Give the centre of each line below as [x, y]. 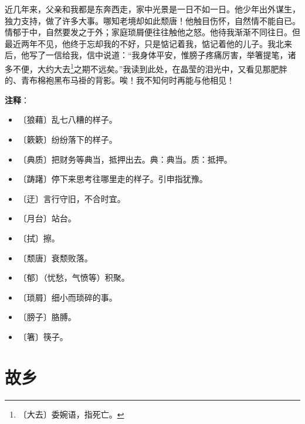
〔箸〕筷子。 [43, 336]
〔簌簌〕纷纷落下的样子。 [68, 139]
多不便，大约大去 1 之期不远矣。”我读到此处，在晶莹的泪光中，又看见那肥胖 [146, 68]
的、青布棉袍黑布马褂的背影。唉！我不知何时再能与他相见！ [120, 80]
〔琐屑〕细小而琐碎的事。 [68, 297]
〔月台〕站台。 [47, 218]
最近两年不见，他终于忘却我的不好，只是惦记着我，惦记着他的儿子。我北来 [148, 43]
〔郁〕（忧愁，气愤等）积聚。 [74, 277]
